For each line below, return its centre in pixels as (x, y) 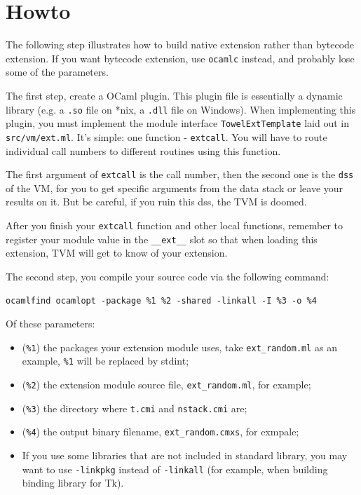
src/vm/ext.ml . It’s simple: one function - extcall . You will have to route (166, 136)
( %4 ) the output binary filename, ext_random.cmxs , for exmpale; (161, 432)
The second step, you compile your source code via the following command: (168, 276)
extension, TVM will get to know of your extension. (117, 253)
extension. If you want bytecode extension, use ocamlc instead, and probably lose (180, 58)
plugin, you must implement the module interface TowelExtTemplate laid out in (177, 123)
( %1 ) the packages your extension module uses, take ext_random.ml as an (180, 347)
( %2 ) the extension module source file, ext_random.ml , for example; (166, 385)
